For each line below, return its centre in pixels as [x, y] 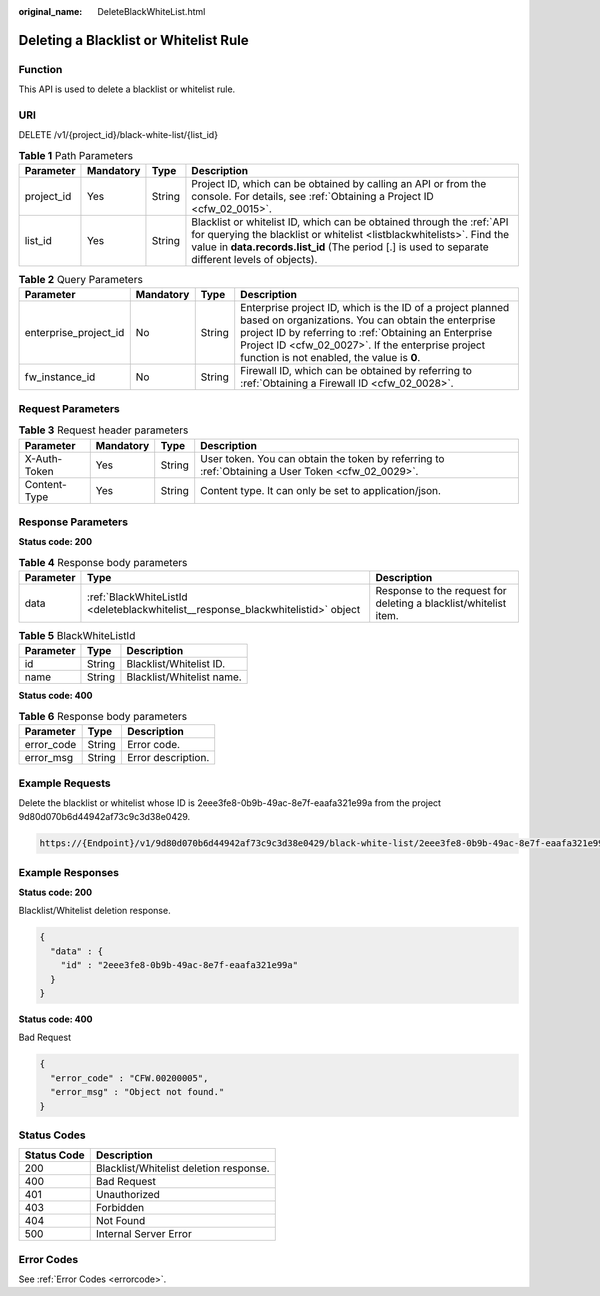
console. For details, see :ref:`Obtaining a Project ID [312, 197]
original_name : [50, 11]
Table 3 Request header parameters [103, 430]
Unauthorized [127, 1195]
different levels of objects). [254, 260]
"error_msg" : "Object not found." [137, 1092]
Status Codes [52, 1135]
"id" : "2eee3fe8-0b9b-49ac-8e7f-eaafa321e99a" [179, 965]
